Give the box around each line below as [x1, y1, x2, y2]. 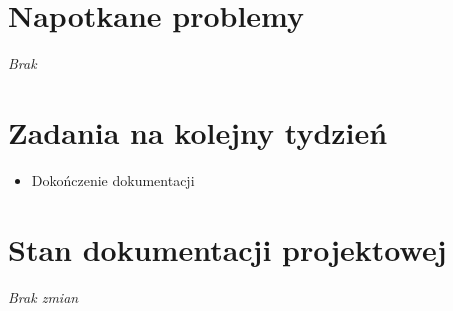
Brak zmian [8, 286, 79, 307]
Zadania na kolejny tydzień [8, 111, 388, 152]
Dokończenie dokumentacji [31, 169, 195, 190]
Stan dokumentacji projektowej [8, 228, 447, 269]
